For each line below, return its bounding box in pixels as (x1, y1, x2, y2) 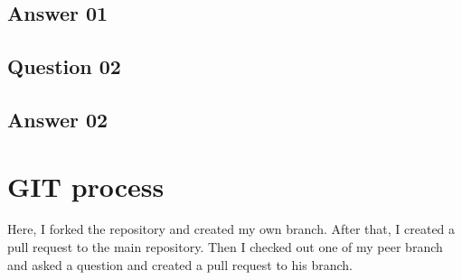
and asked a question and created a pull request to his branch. (7, 255, 353, 274)
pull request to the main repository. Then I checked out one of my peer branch (7, 238, 443, 257)
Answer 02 (7, 105, 108, 133)
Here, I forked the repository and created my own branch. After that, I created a (7, 219, 456, 238)
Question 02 (7, 52, 121, 80)
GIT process (7, 167, 165, 204)
